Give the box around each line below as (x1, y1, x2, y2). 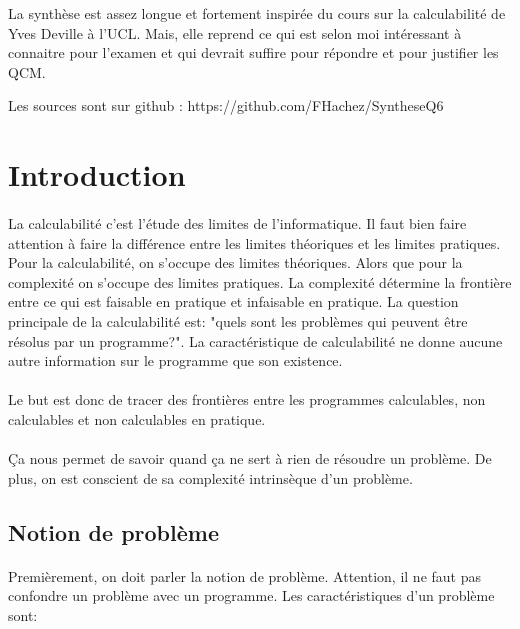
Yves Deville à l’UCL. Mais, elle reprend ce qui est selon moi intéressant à (8, 22, 462, 43)
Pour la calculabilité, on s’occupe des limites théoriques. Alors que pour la (8, 252, 463, 273)
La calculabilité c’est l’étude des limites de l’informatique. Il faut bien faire (8, 212, 467, 233)
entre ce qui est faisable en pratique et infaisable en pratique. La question (8, 291, 459, 312)
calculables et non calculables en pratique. (8, 408, 266, 429)
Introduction (8, 154, 186, 195)
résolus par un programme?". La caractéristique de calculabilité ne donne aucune (8, 330, 503, 351)
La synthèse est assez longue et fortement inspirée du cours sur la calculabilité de (8, 3, 506, 23)
